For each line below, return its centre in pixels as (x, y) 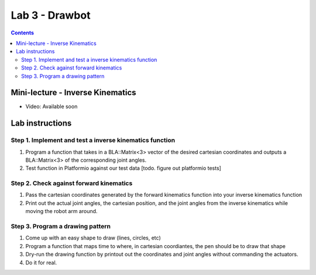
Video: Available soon (51, 107)
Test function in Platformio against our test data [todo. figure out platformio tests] (123, 168)
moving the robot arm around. (61, 211)
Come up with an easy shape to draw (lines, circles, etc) (93, 238)
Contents (23, 33)
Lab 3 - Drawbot (51, 15)
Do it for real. (41, 262)
